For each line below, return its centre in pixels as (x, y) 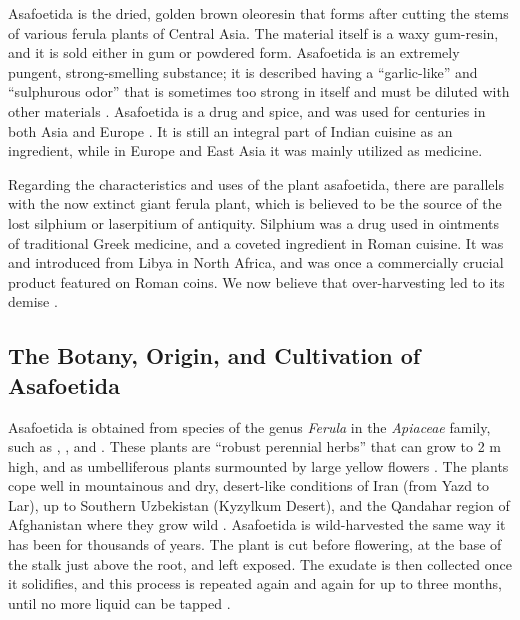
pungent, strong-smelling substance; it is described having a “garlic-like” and (243, 71)
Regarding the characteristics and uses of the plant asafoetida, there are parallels (256, 183)
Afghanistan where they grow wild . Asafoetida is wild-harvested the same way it (257, 524)
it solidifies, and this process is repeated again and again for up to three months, (255, 583)
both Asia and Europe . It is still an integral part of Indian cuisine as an (230, 130)
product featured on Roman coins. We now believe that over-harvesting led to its (256, 281)
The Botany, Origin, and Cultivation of (214, 355)
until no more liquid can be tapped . (119, 602)
